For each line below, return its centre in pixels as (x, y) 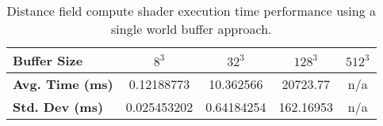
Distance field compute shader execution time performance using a (191, 11)
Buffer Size (48, 60)
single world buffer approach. (191, 29)
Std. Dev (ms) (58, 107)
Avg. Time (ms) (63, 84)
